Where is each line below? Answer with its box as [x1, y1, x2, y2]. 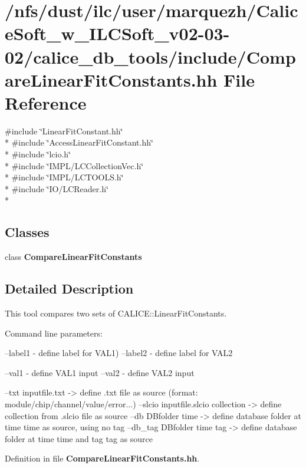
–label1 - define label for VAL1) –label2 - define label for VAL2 [5, 347, 233, 359]
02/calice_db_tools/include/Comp [5, 44, 296, 68]
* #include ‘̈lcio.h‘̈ [5, 148, 71, 160]
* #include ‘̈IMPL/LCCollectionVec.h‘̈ [5, 159, 144, 172]
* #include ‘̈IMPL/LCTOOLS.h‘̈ [5, 171, 124, 183]
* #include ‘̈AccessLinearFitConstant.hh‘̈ [5, 136, 153, 149]
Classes [5, 223, 50, 241]
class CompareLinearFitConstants [5, 251, 142, 263]
